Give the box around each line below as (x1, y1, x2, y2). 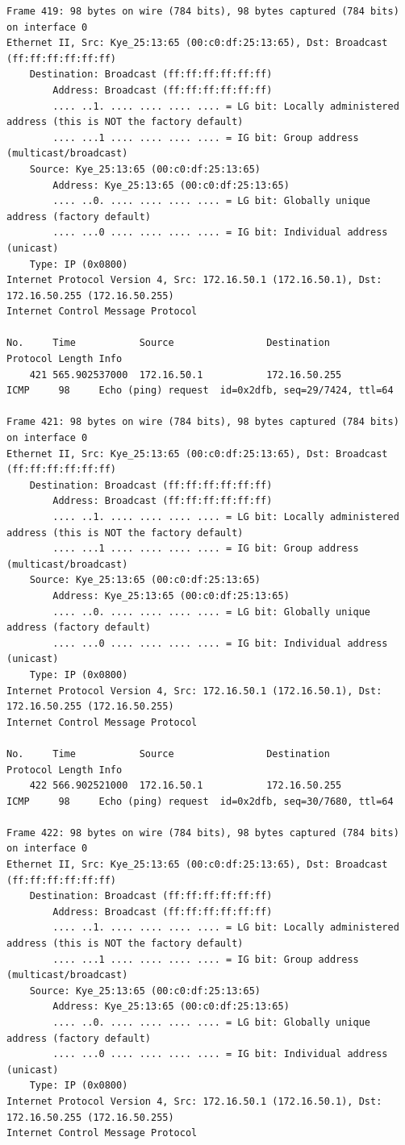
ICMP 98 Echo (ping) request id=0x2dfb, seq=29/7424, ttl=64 (6, 385, 394, 397)
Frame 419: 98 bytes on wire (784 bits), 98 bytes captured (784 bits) (6, 6, 399, 17)
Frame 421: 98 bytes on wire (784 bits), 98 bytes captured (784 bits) (6, 416, 399, 428)
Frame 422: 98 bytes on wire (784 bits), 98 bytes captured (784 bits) (6, 826, 399, 839)
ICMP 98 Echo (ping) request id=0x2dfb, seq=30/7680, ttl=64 (6, 795, 394, 807)
